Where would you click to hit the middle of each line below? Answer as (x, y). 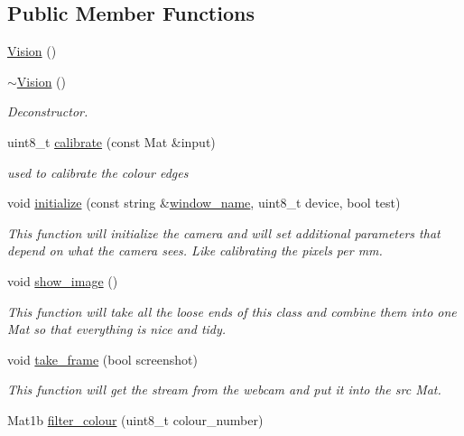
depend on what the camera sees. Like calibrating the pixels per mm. (195, 250)
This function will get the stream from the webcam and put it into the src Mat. (224, 390)
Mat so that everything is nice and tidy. (117, 329)
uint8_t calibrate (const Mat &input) (111, 141)
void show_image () (63, 280)
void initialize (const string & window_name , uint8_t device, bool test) (204, 203)
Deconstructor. (48, 111)
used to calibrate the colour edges (98, 172)
